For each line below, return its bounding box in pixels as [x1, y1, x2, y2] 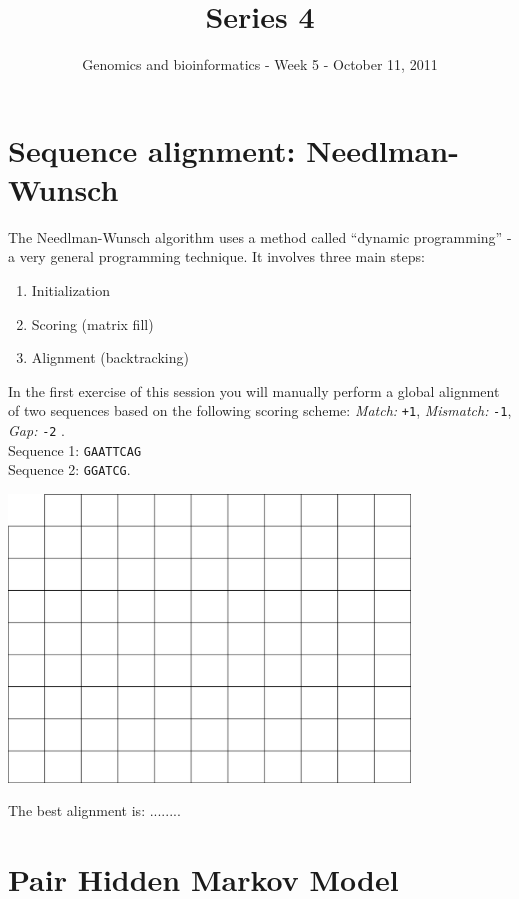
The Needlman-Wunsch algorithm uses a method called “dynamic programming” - [8, 226, 512, 247]
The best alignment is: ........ [8, 800, 181, 821]
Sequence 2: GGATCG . [8, 459, 131, 480]
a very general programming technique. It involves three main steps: [8, 246, 425, 267]
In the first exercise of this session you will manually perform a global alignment [8, 380, 500, 401]
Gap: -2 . [8, 420, 66, 441]
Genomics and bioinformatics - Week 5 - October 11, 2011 [82, 54, 438, 75]
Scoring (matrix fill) [31, 313, 154, 334]
